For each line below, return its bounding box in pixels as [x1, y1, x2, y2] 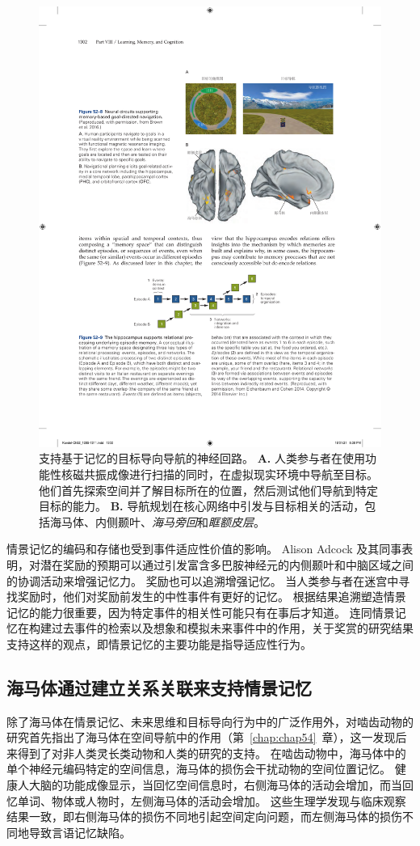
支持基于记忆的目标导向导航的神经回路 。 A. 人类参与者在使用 [39, 450, 365, 467]
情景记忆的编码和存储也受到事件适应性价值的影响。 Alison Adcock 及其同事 [6, 540, 402, 557]
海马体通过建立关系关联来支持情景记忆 [6, 675, 312, 700]
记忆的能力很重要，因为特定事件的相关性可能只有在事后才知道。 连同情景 [6, 603, 395, 620]
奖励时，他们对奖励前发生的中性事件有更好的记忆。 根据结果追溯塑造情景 [17, 588, 406, 605]
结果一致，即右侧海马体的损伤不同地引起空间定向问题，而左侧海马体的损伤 [6, 808, 402, 825]
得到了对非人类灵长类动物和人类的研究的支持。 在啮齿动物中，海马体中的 [17, 744, 406, 761]
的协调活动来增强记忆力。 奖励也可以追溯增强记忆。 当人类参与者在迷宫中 [6, 572, 399, 589]
